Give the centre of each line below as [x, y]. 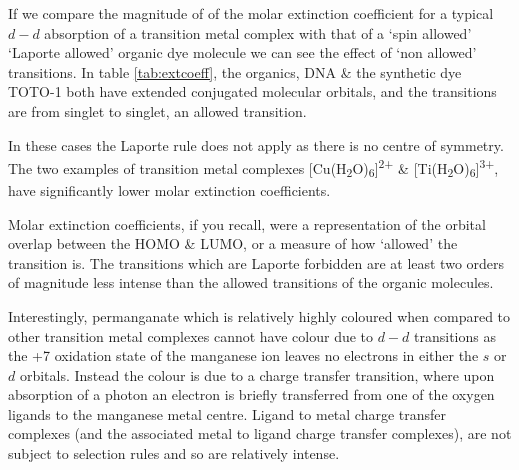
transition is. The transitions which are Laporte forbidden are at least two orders [256, 262]
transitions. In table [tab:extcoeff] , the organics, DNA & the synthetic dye [235, 71]
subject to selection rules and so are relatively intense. [174, 453]
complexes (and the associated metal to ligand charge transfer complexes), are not [260, 433]
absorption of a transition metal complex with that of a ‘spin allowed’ [258, 32]
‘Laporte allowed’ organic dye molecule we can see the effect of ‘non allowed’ [242, 52]
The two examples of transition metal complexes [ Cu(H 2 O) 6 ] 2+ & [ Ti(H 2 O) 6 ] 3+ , [253, 168]
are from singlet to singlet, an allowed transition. [157, 110]
